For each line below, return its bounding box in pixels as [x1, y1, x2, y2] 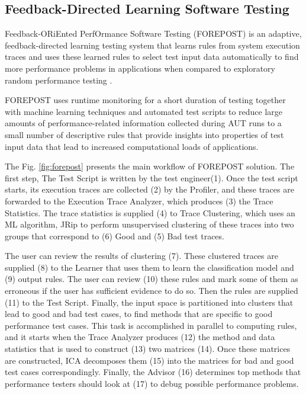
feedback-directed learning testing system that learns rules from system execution [5, 39, 300, 51]
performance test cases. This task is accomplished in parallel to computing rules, [5, 319, 297, 331]
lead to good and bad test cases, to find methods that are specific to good [5, 307, 273, 320]
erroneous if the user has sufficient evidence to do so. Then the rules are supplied [5, 284, 298, 297]
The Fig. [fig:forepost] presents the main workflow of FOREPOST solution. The [5, 160, 295, 172]
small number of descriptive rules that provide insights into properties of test [5, 128, 284, 140]
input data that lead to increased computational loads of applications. [5, 140, 259, 152]
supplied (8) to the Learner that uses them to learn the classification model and [5, 261, 294, 273]
